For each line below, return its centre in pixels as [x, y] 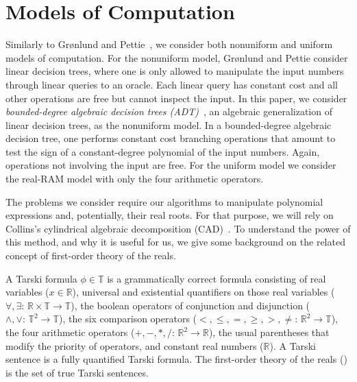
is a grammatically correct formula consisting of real [217, 278]
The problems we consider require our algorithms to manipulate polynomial [164, 201]
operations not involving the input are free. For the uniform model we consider [171, 165]
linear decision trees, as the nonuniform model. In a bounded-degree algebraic [169, 124]
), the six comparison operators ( [128, 319]
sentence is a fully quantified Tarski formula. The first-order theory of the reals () [176, 359]
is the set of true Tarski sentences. [77, 372]
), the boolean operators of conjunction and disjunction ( [190, 305]
